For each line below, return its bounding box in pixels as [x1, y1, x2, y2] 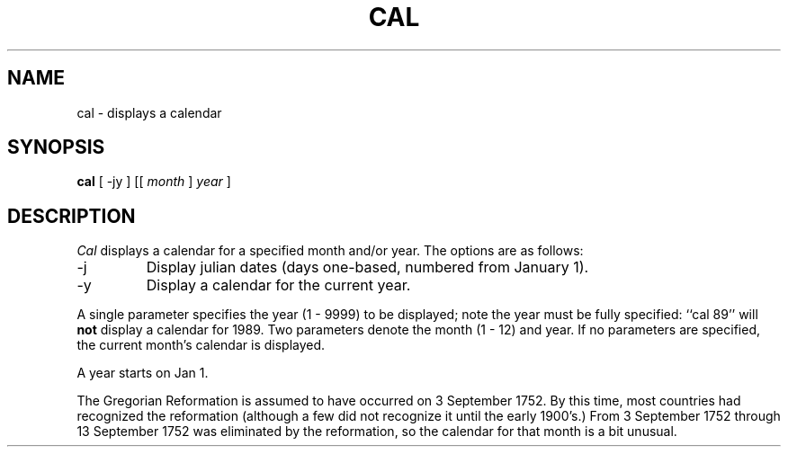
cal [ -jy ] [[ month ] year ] [76, 174, 231, 190]
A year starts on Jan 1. [76, 365, 209, 381]
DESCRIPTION [7, 204, 136, 227]
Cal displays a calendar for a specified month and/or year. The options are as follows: [76, 243, 584, 259]
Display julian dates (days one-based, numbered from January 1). [146, 258, 589, 277]
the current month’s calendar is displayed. [76, 337, 326, 353]
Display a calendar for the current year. [146, 276, 411, 295]
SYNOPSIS [7, 136, 105, 159]
